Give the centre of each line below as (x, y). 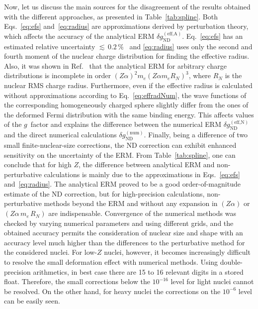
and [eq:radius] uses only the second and (191, 46)
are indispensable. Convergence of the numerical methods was (142, 213)
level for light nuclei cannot (212, 281)
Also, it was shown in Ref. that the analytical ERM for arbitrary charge (115, 65)
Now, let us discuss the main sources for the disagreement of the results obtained (127, 6)
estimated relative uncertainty (50, 46)
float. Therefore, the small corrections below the (77, 281)
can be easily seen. (32, 301)
